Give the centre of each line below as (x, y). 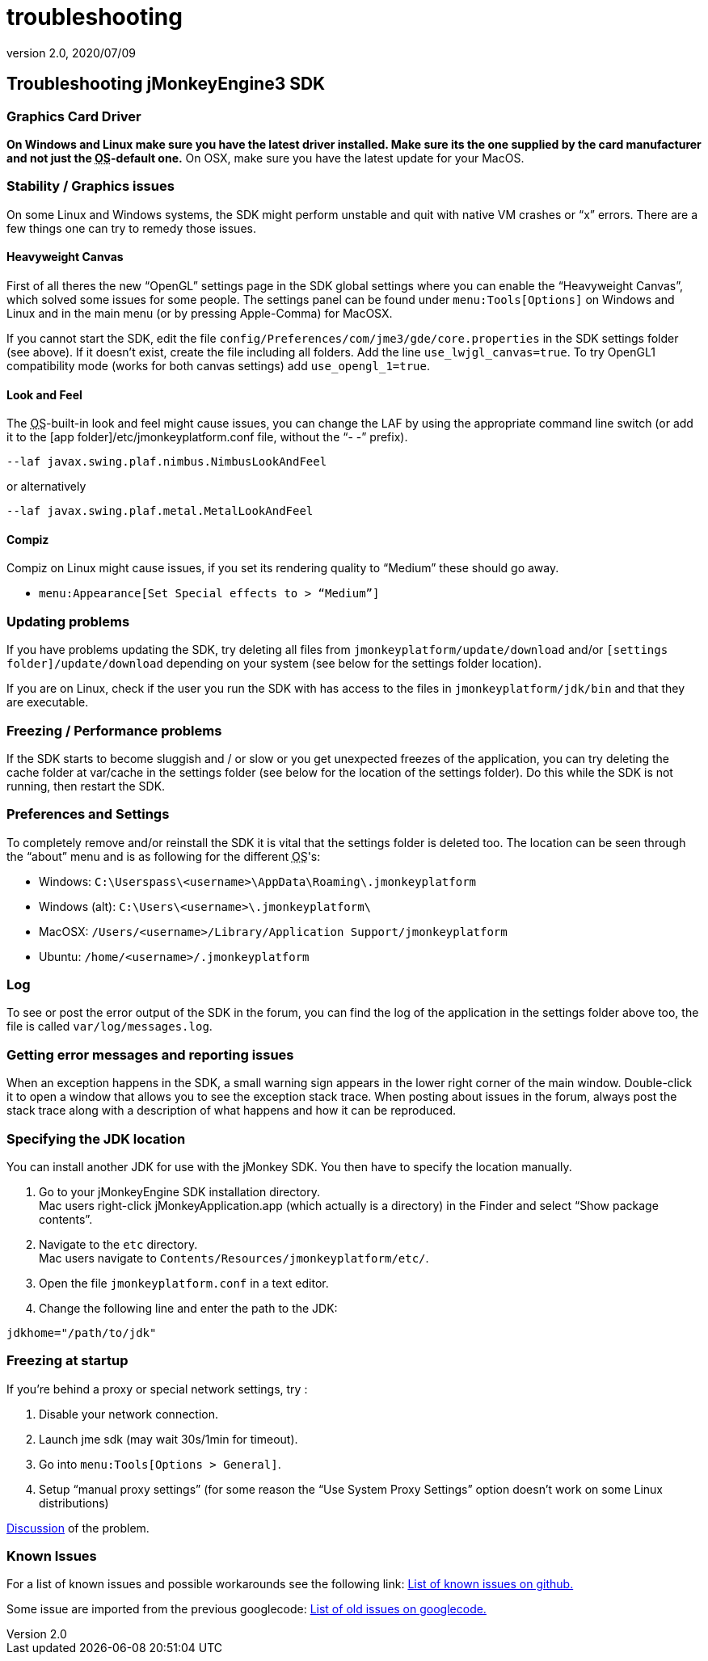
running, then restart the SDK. (86, 786)
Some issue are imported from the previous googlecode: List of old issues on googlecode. (247, 1609)
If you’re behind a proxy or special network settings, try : (157, 1389)
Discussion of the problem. (78, 1528)
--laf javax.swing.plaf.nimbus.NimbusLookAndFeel (167, 462)
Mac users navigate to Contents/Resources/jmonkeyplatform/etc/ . (234, 1258)
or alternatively (46, 487)
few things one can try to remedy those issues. (131, 228)
